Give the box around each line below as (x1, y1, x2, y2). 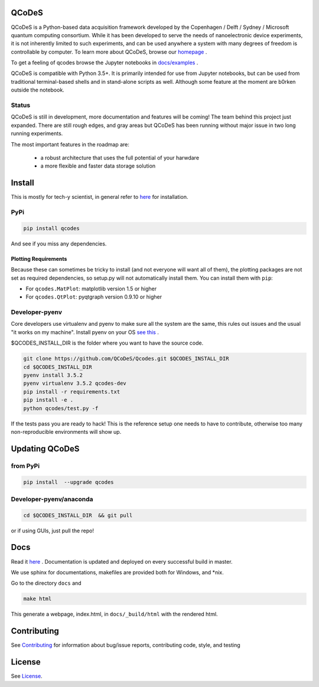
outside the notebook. (11, 86, 64, 94)
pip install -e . (23, 397, 74, 404)
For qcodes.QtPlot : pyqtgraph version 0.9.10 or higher (25, 293, 162, 300)
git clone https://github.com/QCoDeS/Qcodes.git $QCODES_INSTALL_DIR (23, 355, 229, 362)
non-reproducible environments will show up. (11, 428, 122, 435)
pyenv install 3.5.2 (23, 372, 83, 379)
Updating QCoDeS (11, 443, 80, 454)
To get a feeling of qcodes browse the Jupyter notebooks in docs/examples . (11, 59, 198, 66)
